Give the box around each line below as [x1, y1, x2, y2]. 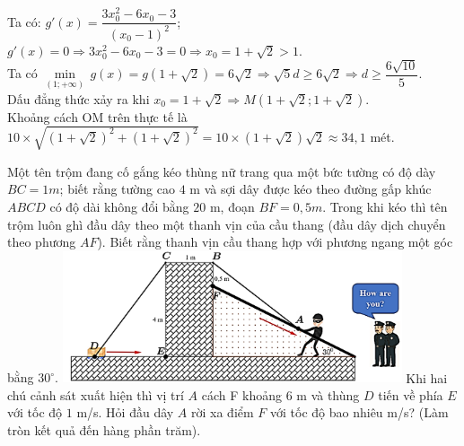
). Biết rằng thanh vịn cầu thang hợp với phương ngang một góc [97, 232, 453, 251]
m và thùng [296, 385, 360, 404]
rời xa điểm [191, 403, 254, 422]
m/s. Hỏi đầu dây [76, 403, 174, 422]
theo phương [7, 232, 76, 251]
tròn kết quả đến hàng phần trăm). [7, 421, 201, 440]
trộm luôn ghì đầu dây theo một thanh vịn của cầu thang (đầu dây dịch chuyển [7, 214, 446, 233]
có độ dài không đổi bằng [49, 197, 189, 215]
